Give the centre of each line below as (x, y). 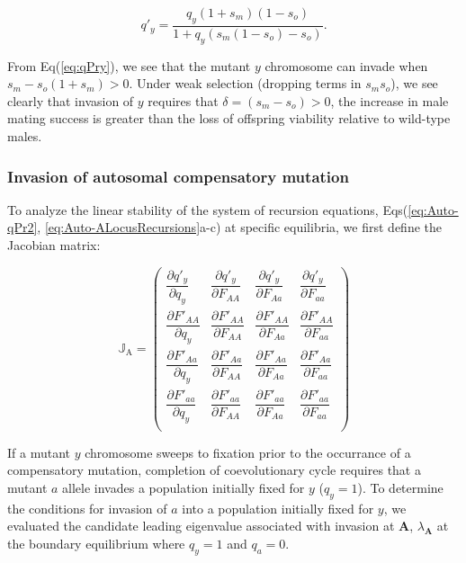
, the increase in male (390, 100)
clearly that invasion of (71, 100)
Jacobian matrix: (54, 245)
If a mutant (39, 452)
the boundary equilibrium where (96, 543)
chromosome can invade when (346, 65)
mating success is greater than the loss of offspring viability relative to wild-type (229, 118)
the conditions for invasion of (87, 508)
